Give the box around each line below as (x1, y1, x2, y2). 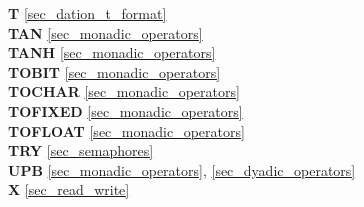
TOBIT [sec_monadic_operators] (8, 61, 221, 82)
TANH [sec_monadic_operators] (8, 42, 216, 63)
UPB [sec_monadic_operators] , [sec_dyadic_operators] (8, 159, 356, 180)
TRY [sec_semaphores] (8, 140, 154, 161)
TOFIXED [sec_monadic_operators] (8, 100, 243, 121)
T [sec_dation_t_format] (8, 3, 167, 23)
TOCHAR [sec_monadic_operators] (8, 81, 240, 102)
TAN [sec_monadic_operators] (8, 22, 203, 43)
